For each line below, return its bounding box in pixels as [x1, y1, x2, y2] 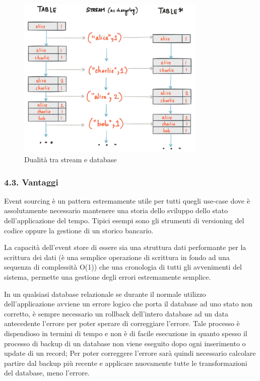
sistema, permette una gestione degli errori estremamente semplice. [4, 271, 211, 282]
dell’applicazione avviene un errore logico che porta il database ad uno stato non [4, 298, 253, 309]
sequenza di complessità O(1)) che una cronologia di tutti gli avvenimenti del [4, 262, 242, 272]
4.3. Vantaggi [4, 175, 58, 188]
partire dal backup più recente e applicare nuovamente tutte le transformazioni [4, 357, 247, 368]
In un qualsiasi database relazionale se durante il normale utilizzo [4, 288, 206, 299]
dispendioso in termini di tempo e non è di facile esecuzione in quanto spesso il [4, 328, 247, 338]
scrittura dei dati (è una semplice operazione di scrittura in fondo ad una [4, 251, 230, 262]
